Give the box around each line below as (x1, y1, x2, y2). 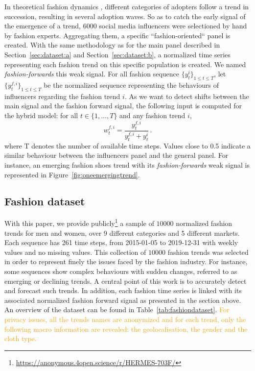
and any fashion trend (119, 110, 185, 120)
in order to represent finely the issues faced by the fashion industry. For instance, (4, 256, 248, 267)
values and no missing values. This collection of (4, 247, 146, 257)
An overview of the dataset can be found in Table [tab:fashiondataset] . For (4, 304, 230, 315)
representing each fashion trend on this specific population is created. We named (4, 59, 246, 69)
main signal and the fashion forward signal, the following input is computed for (4, 100, 242, 111)
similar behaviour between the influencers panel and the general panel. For (4, 150, 229, 160)
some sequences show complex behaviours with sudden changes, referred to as (4, 266, 237, 276)
